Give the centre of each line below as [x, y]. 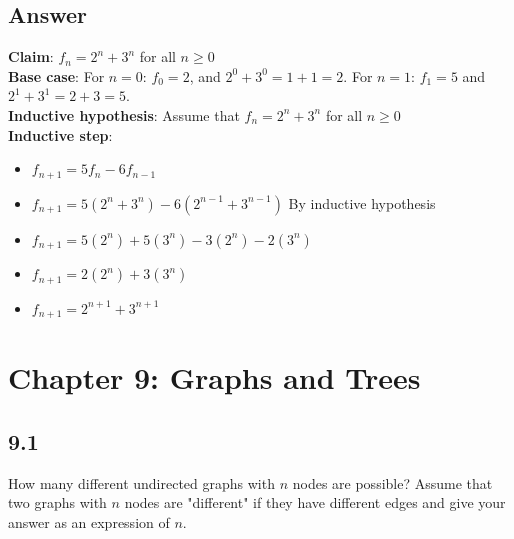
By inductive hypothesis [362, 202]
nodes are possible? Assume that [392, 482]
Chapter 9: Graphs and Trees [214, 377]
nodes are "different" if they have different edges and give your [315, 502]
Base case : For [56, 75]
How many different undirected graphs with [141, 482]
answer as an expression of [89, 521]
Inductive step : [60, 134]
